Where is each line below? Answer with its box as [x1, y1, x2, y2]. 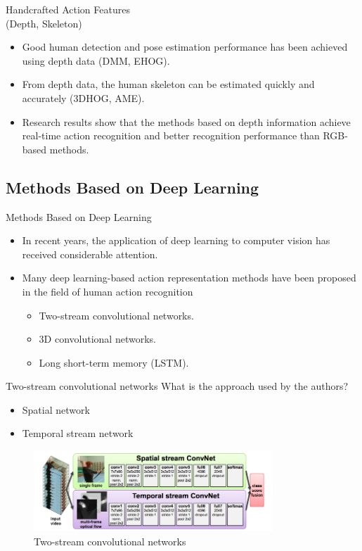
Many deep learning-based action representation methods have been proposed [22, 270, 356, 285]
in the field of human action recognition [22, 284, 193, 298]
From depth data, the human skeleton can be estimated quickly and [22, 77, 315, 91]
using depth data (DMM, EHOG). [22, 53, 170, 68]
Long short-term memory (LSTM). [39, 355, 189, 369]
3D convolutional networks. [39, 331, 156, 346]
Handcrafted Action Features [6, 2, 130, 16]
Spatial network [22, 402, 90, 417]
